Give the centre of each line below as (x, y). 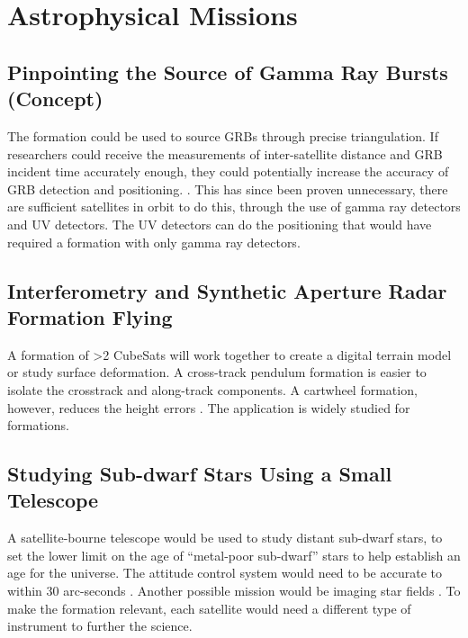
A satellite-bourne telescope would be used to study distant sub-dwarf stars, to (225, 538)
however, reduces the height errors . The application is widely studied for (209, 407)
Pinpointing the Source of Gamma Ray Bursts (228, 72)
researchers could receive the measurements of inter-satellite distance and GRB (225, 153)
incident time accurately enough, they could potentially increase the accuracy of (228, 171)
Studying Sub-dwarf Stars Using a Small (200, 474)
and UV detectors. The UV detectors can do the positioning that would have (220, 224)
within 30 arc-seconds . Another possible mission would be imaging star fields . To (234, 591)
